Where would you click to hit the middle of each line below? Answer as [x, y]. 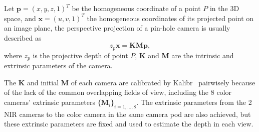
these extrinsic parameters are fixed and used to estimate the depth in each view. [129, 124]
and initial [43, 82]
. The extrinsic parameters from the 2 [194, 102]
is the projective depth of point [80, 55]
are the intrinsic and [203, 55]
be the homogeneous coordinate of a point [136, 8]
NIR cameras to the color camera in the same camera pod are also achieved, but [127, 114]
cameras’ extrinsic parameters [50, 102]
